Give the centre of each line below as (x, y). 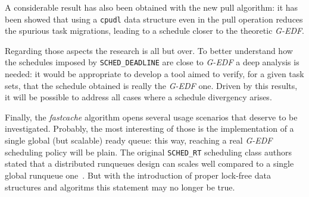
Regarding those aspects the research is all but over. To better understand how (149, 50)
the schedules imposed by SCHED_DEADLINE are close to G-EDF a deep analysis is (152, 62)
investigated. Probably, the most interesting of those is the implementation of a (149, 128)
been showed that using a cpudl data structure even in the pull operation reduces (154, 19)
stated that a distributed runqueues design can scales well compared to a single (149, 163)
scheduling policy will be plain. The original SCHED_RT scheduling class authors (149, 152)
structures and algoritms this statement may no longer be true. (120, 187)
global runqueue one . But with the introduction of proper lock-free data (138, 175)
